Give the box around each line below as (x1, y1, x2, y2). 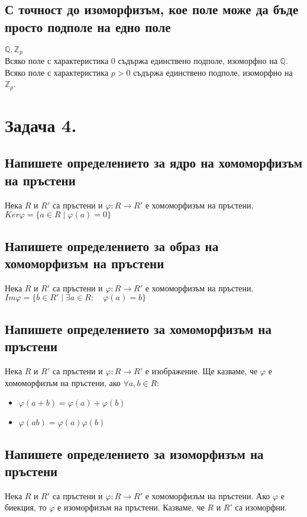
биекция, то (5, 501, 47, 513)
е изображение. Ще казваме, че (145, 365, 258, 377)
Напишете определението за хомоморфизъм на (5, 319, 272, 338)
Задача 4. (5, 113, 77, 137)
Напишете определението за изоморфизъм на (5, 444, 264, 463)
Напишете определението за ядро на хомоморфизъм (5, 153, 303, 172)
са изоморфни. (235, 501, 287, 513)
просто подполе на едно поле (5, 17, 171, 36)
